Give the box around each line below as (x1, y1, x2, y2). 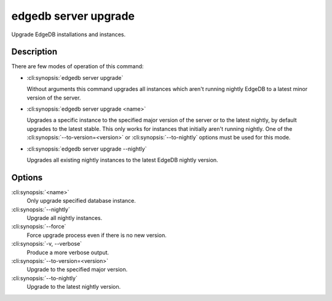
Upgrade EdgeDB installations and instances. (11, 31, 126, 38)
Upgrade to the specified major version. (26, 266, 128, 273)
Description (11, 47, 58, 57)
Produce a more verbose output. (26, 249, 109, 256)
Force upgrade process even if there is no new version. (26, 231, 167, 239)
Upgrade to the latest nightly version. (26, 283, 121, 291)
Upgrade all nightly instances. (26, 214, 103, 222)
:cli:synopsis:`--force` (11, 223, 66, 230)
